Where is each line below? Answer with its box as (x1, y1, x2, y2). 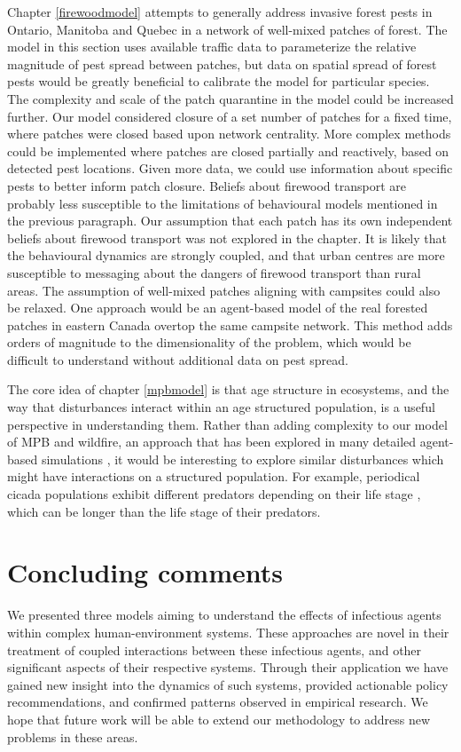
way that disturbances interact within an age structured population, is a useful (7, 398, 435, 416)
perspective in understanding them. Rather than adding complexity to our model (7, 415, 448, 433)
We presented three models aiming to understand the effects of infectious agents (7, 606, 441, 624)
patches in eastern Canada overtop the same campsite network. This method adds (7, 315, 453, 334)
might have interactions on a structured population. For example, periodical (7, 467, 420, 486)
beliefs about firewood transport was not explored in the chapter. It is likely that (7, 228, 447, 247)
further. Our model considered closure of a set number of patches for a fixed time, (7, 107, 452, 125)
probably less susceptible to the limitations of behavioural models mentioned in (7, 194, 438, 212)
